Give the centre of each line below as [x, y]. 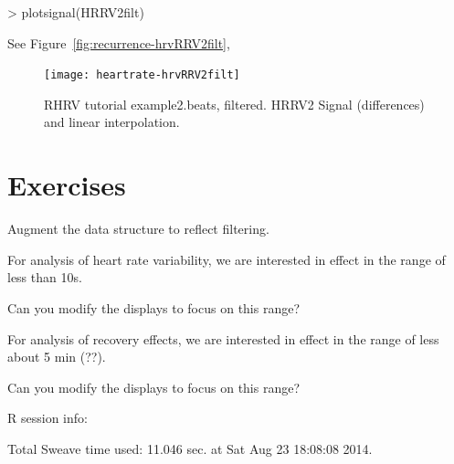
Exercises [67, 185]
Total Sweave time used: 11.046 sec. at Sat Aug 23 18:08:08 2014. [190, 448]
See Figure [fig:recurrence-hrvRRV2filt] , [119, 42]
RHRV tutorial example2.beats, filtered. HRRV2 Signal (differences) [234, 104]
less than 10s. [45, 277]
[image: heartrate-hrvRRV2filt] [142, 75]
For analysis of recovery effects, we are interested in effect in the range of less [223, 338]
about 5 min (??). [57, 357]
